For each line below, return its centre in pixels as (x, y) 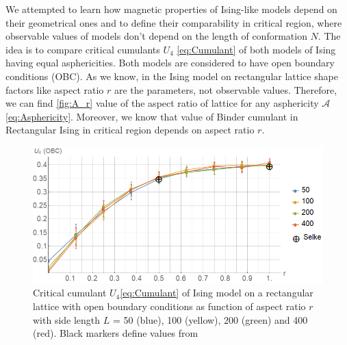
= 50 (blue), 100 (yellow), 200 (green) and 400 (210, 319)
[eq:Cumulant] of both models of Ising (256, 49)
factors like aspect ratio (55, 89)
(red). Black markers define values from (116, 333)
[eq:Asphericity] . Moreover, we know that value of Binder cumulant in (152, 116)
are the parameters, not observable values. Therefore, (226, 89)
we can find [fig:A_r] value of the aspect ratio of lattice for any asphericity (162, 103)
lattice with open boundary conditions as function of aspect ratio (169, 306)
